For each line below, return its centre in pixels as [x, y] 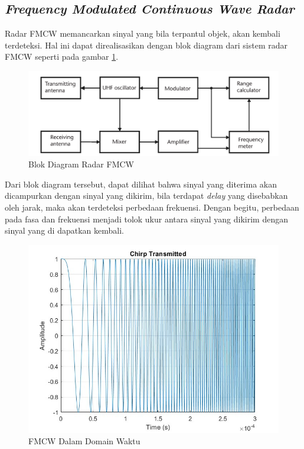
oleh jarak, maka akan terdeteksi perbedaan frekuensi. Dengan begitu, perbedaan [152, 207]
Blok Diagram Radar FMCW [81, 164]
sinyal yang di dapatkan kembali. [64, 230]
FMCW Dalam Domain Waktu [84, 441]
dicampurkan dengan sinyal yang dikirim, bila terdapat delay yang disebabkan [146, 196]
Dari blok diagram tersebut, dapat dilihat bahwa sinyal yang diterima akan [141, 184]
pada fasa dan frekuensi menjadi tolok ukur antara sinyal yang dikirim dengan [146, 219]
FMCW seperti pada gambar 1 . [62, 56]
